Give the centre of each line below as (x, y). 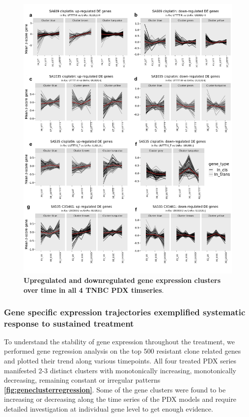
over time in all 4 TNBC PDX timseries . (94, 290)
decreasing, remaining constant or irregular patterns (82, 380)
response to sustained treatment (69, 323)
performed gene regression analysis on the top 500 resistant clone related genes (123, 351)
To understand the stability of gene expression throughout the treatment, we (119, 341)
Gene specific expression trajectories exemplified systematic (125, 312)
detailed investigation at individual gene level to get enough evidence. (109, 408)
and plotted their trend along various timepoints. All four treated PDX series (120, 361)
